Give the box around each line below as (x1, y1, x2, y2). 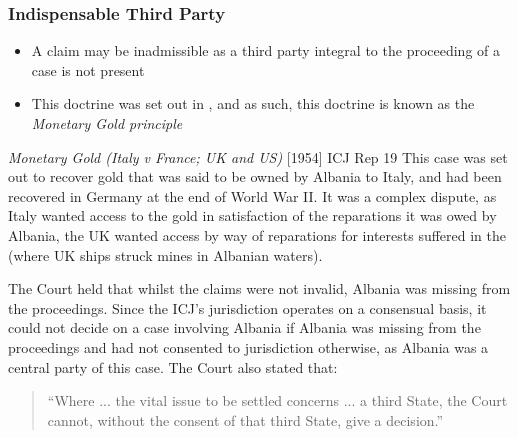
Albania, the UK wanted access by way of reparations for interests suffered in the (8, 224, 507, 245)
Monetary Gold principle (31, 113, 183, 133)
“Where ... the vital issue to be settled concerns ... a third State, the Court (47, 390, 508, 411)
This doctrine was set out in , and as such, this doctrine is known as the (31, 93, 475, 114)
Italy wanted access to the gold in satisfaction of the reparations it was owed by (8, 205, 497, 226)
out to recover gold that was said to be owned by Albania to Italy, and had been (8, 166, 502, 187)
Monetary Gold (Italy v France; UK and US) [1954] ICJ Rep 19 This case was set (8, 146, 508, 167)
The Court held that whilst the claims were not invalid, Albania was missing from (8, 278, 511, 299)
